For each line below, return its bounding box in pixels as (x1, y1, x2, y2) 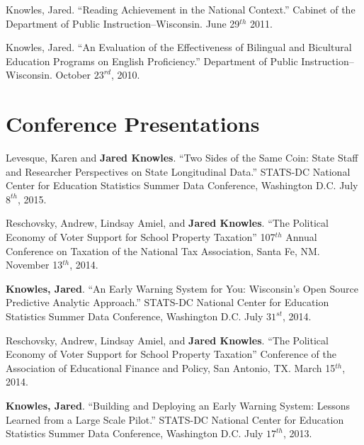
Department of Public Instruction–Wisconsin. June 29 (6, 16, 240, 30)
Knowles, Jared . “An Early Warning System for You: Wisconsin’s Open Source (6, 281, 358, 295)
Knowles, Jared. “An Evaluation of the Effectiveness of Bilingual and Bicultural (6, 40, 352, 55)
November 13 (6, 257, 63, 272)
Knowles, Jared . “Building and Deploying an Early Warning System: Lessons (6, 398, 350, 412)
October (55, 67, 91, 82)
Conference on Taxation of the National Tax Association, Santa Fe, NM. (6, 243, 320, 258)
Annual (285, 230, 317, 244)
